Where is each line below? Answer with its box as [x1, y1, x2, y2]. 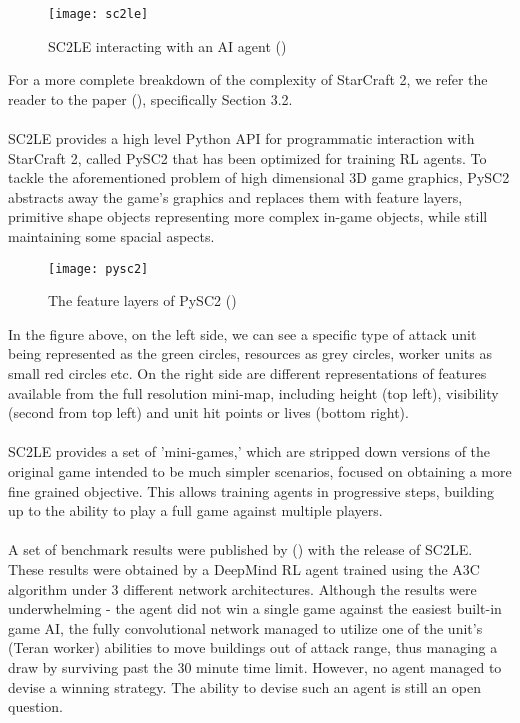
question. [8, 696, 63, 717]
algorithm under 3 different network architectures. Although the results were [8, 578, 477, 599]
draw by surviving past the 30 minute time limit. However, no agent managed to [8, 656, 502, 677]
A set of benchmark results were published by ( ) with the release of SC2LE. [8, 539, 473, 560]
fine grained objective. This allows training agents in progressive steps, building [8, 480, 495, 501]
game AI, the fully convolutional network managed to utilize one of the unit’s [8, 617, 483, 638]
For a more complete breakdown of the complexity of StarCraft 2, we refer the [8, 69, 488, 90]
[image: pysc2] [48, 261, 149, 276]
